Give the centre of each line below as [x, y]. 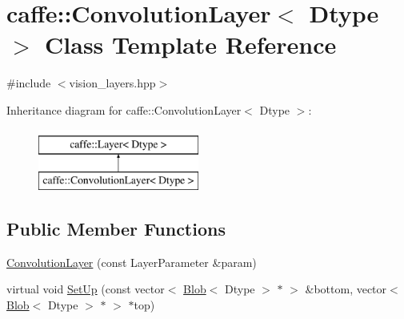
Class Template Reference [191, 44]
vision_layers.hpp [112, 83]
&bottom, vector [346, 289]
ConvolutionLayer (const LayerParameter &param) [132, 262]
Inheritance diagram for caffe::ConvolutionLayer [124, 109]
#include [29, 83]
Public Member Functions [116, 229]
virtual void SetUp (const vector [86, 289]
